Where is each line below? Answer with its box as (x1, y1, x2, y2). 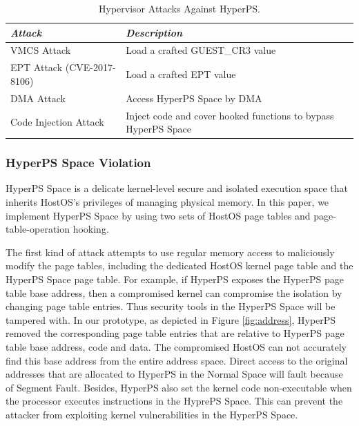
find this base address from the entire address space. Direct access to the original (6, 353, 348, 367)
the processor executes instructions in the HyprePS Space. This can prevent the (6, 394, 343, 408)
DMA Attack (10, 90, 66, 105)
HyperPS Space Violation (6, 154, 151, 171)
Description (126, 25, 183, 39)
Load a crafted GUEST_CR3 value (126, 43, 276, 57)
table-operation (6, 222, 70, 236)
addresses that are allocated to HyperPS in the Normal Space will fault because (6, 367, 343, 381)
